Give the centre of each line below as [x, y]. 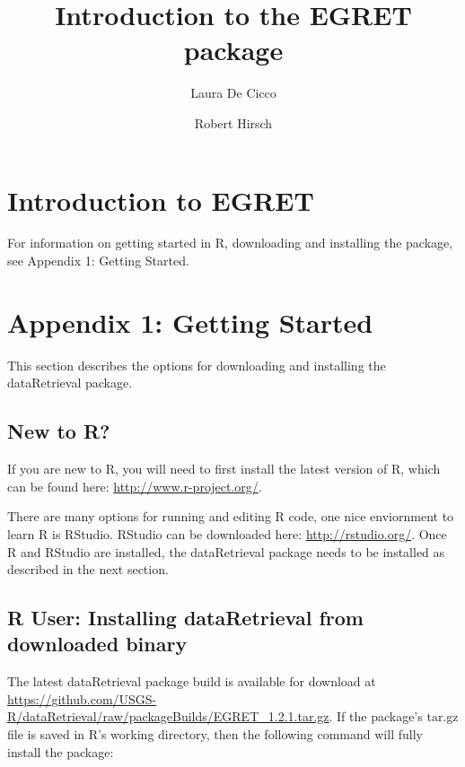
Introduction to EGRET [161, 200]
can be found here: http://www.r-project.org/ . [135, 486]
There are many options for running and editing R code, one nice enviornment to [231, 516]
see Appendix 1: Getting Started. [98, 261]
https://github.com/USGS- [82, 698]
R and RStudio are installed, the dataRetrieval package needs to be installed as [226, 551]
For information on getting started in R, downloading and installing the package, [230, 243]
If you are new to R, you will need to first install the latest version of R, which [224, 469]
